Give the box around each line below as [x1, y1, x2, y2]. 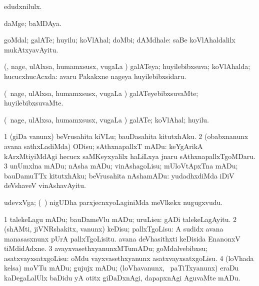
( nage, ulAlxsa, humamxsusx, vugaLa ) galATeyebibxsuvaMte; [4, 87, 198, 98]
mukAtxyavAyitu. [4, 44, 58, 54]
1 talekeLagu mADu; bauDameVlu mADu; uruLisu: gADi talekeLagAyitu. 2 [4, 213, 237, 224]
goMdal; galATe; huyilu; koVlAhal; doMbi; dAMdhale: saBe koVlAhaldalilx [4, 34, 235, 45]
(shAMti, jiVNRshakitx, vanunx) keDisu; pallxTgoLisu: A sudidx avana [4, 223, 223, 234]
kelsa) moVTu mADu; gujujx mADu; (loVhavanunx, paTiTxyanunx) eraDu [4, 262, 239, 273]
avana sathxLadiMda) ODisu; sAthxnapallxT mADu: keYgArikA [4, 140, 203, 151]
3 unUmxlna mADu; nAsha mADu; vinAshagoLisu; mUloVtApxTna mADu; [4, 160, 238, 171]
